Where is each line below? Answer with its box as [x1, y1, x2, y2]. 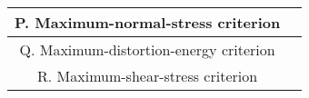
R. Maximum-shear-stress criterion [37, 65, 258, 86]
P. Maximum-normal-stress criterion [15, 12, 281, 33]
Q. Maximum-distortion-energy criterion [19, 39, 275, 60]
